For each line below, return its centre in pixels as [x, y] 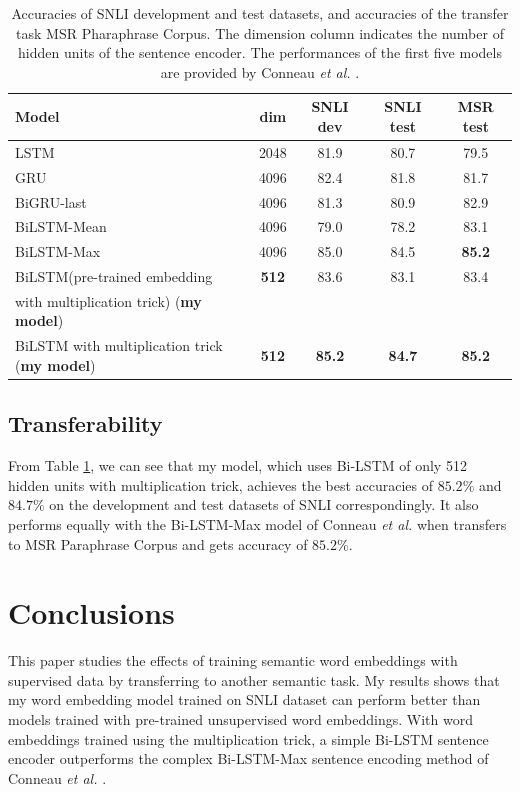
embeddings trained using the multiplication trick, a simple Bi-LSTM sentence [248, 738]
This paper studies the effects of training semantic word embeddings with [233, 660]
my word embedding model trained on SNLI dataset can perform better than [244, 699]
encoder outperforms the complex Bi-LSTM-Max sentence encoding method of [248, 758]
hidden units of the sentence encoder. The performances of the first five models [260, 52]
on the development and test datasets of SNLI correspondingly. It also [264, 504]
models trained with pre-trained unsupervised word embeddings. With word [240, 719]
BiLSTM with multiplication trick [119, 345]
